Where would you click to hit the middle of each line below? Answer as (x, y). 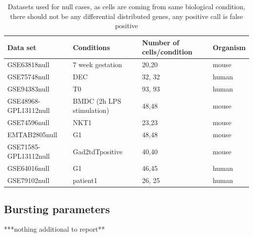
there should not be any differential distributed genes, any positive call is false (126, 16)
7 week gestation (97, 64)
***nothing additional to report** (54, 229)
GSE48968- (24, 100)
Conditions (91, 47)
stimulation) (91, 110)
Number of (161, 42)
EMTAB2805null (32, 135)
